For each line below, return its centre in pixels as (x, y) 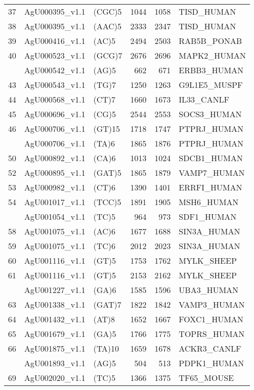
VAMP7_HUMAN (212, 173)
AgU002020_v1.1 (55, 378)
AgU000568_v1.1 (55, 99)
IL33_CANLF (204, 99)
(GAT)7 (107, 304)
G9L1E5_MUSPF (211, 85)
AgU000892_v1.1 (55, 158)
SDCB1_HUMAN (211, 158)
